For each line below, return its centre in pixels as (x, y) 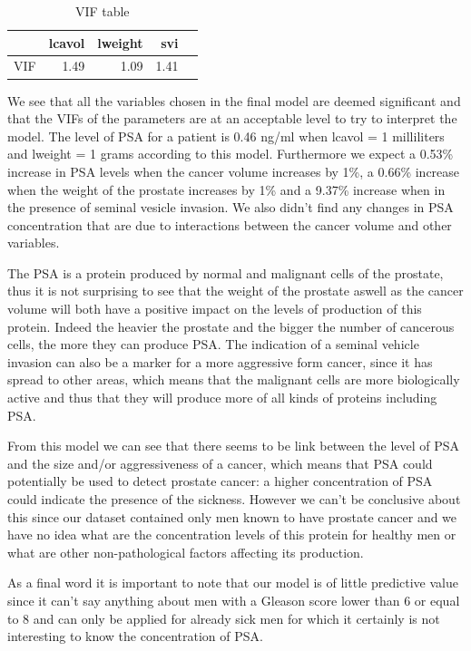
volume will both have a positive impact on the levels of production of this (215, 309)
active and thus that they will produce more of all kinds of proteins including (222, 398)
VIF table (102, 11)
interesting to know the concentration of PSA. (135, 636)
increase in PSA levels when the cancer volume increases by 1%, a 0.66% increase (234, 171)
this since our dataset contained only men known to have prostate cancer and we (232, 516)
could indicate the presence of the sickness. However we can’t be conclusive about (234, 499)
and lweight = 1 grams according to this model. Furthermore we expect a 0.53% (231, 154)
